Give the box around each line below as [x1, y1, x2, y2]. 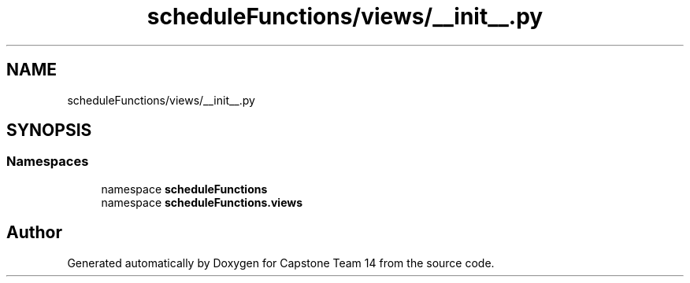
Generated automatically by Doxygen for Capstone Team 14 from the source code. [67, 255, 495, 270]
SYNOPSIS [6, 120, 92, 141]
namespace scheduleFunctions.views [101, 195, 303, 209]
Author [6, 222, 62, 243]
